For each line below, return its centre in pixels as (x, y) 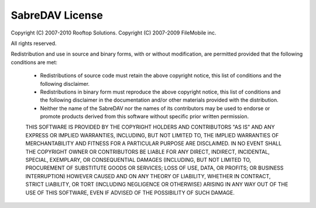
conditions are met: (34, 62)
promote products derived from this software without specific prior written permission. (145, 116)
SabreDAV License (57, 15)
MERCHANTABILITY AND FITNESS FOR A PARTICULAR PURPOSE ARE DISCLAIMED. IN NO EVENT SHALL (154, 144)
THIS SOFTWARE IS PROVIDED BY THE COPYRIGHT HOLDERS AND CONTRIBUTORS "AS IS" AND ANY (150, 127)
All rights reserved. (34, 43)
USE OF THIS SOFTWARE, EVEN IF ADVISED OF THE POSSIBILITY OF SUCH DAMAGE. (130, 192)
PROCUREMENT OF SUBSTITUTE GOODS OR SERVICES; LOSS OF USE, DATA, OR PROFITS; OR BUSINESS (154, 168)
